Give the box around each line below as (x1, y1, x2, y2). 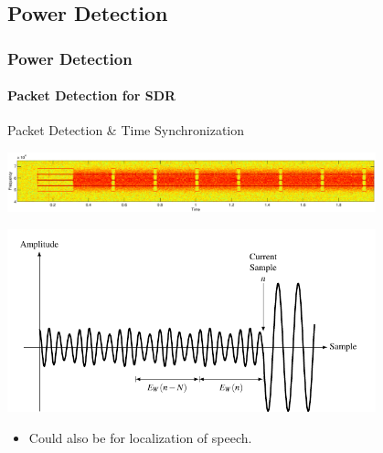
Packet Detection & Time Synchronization (7, 121, 245, 140)
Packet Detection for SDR (7, 86, 176, 105)
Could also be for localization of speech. (28, 427, 252, 447)
